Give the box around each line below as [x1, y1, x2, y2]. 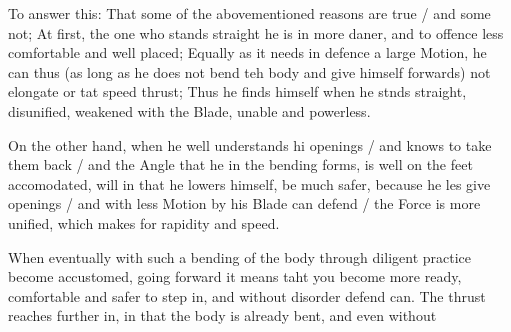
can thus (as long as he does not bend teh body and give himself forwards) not [8, 61, 491, 82]
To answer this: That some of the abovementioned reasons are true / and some [8, 3, 491, 23]
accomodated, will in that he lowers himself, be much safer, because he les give [8, 173, 491, 194]
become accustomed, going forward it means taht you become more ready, [8, 266, 462, 287]
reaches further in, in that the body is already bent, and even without [8, 305, 437, 326]
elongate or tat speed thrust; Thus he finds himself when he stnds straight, [8, 81, 467, 102]
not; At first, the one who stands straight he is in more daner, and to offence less [8, 22, 504, 43]
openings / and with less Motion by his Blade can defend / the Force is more [8, 193, 481, 214]
